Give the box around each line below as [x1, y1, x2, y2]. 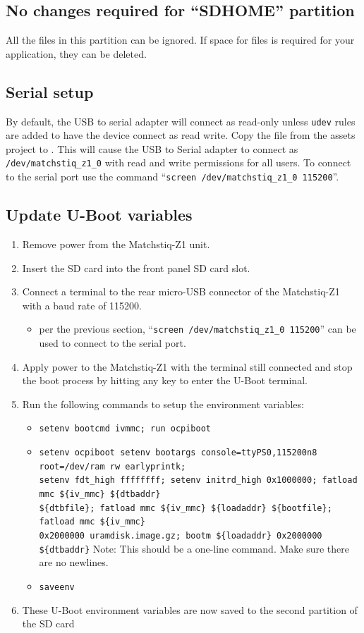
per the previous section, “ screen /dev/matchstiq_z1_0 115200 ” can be [39, 321, 356, 336]
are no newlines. [39, 555, 109, 570]
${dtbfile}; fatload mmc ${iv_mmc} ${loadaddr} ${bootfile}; [39, 503, 332, 513]
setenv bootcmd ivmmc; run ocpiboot [39, 424, 211, 434]
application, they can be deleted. [6, 46, 147, 61]
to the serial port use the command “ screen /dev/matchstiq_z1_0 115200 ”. [6, 169, 339, 184]
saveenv [39, 582, 75, 592]
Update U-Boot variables [6, 204, 193, 226]
